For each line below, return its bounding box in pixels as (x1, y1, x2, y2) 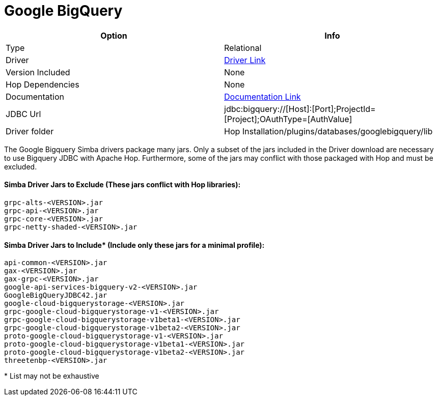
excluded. (4, 162, 37, 171)
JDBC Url (6, 108, 41, 119)
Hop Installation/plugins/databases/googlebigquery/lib (224, 126, 433, 136)
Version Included (6, 67, 70, 77)
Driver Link (224, 54, 266, 65)
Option (100, 30, 127, 41)
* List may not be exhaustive (4, 372, 99, 381)
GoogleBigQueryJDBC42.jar (4, 291, 107, 300)
